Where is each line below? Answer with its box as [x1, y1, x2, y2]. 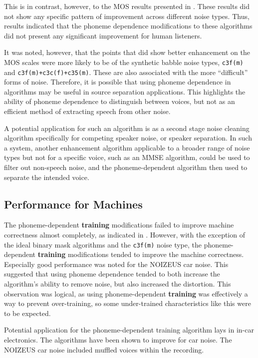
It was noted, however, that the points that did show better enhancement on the [4, 47, 251, 57]
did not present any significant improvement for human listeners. [4, 30, 202, 40]
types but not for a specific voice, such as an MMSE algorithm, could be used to [4, 152, 250, 162]
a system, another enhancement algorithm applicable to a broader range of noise [4, 142, 250, 152]
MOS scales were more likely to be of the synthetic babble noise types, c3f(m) [4, 56, 244, 67]
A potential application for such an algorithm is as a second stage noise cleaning [4, 122, 250, 133]
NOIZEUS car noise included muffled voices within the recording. [4, 344, 204, 354]
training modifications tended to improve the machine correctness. [37, 249, 244, 259]
